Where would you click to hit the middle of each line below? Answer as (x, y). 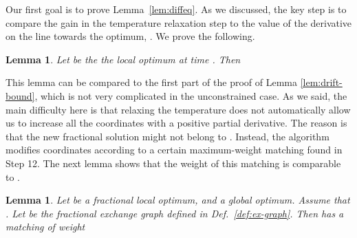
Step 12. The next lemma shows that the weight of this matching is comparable (173, 163)
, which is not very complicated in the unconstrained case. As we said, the (191, 95)
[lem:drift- (321, 82)
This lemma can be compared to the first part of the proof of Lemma (151, 82)
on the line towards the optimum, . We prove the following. (130, 36)
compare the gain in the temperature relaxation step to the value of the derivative (179, 22)
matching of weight (45, 227)
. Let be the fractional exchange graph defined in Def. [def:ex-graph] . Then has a (175, 213)
